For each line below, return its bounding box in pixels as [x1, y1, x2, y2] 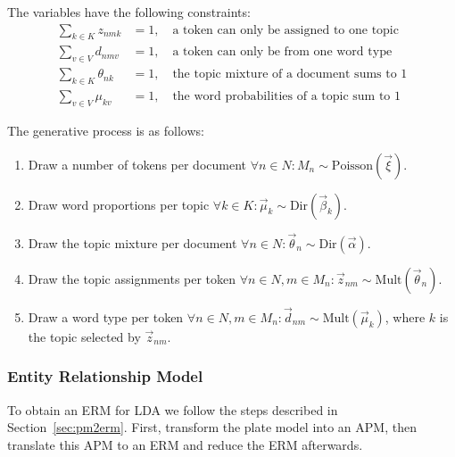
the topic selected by [28, 327, 141, 345]
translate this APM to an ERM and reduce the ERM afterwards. [7, 435, 363, 453]
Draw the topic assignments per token [28, 269, 236, 287]
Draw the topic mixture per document [28, 233, 237, 252]
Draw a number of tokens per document [28, 154, 247, 173]
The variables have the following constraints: [7, 3, 251, 21]
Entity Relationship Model [7, 365, 203, 387]
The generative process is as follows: [7, 120, 204, 139]
